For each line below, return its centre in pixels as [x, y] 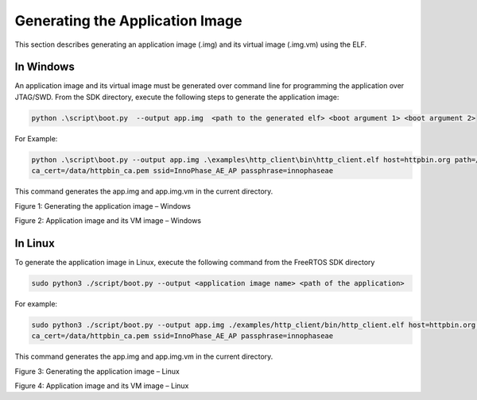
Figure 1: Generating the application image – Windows [103, 206]
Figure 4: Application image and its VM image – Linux [102, 386]
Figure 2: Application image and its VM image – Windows [108, 220]
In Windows [45, 67]
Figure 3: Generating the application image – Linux [97, 371]
